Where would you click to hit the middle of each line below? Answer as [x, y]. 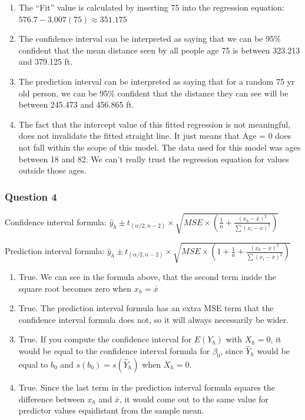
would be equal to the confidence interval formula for [114, 351]
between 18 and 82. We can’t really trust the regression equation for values [154, 159]
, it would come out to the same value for [194, 399]
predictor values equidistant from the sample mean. [111, 410]
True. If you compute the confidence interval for [105, 339]
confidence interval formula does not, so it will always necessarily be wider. [154, 319]
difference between [52, 399]
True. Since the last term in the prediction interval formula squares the [147, 387]
